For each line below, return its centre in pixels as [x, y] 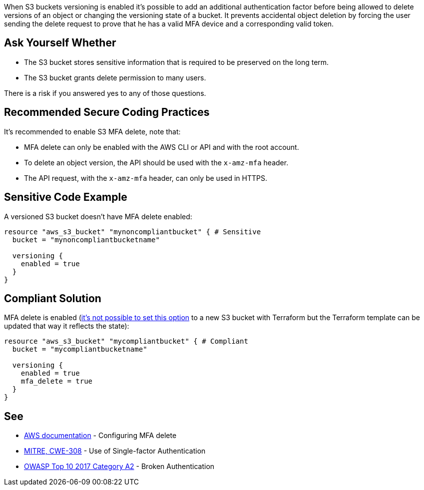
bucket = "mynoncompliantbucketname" [86, 240]
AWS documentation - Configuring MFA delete [100, 436]
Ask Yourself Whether [60, 43]
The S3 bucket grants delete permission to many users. [115, 77]
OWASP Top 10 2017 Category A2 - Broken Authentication [119, 467]
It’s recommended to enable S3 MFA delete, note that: [92, 131]
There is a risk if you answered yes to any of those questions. [105, 93]
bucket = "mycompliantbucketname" [80, 349]
